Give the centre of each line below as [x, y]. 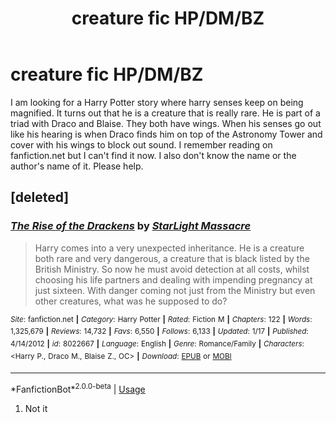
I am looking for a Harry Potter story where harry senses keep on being [157, 102]
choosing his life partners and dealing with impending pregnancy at [173, 279]
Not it [36, 408]
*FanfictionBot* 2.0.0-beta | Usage [78, 388]
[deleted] [40, 197]
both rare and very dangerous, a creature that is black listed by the [172, 258]
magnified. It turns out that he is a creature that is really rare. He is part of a [165, 113]
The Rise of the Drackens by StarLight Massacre [131, 226]
